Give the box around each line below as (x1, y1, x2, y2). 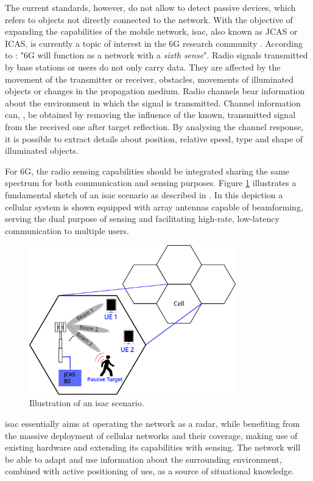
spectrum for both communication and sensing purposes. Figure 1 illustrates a (5, 176, 297, 189)
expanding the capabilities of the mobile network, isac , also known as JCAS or (5, 25, 298, 38)
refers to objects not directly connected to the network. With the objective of (5, 13, 293, 26)
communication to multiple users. (5, 224, 129, 237)
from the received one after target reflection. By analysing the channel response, (5, 120, 304, 133)
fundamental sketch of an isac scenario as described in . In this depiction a (5, 188, 283, 201)
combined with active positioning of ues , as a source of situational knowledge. (5, 465, 294, 477)
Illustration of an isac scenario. (29, 396, 144, 409)
